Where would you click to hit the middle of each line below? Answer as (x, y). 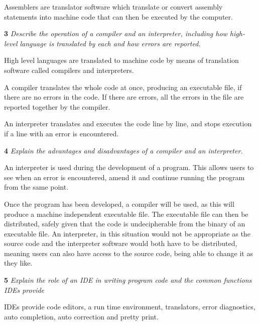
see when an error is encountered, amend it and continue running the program (124, 177)
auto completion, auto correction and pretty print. (81, 316)
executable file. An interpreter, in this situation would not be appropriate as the (127, 233)
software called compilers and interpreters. (69, 70)
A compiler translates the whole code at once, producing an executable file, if (123, 87)
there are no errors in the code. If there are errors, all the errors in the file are (124, 97)
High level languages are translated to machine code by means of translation (121, 60)
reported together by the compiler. (57, 106)
